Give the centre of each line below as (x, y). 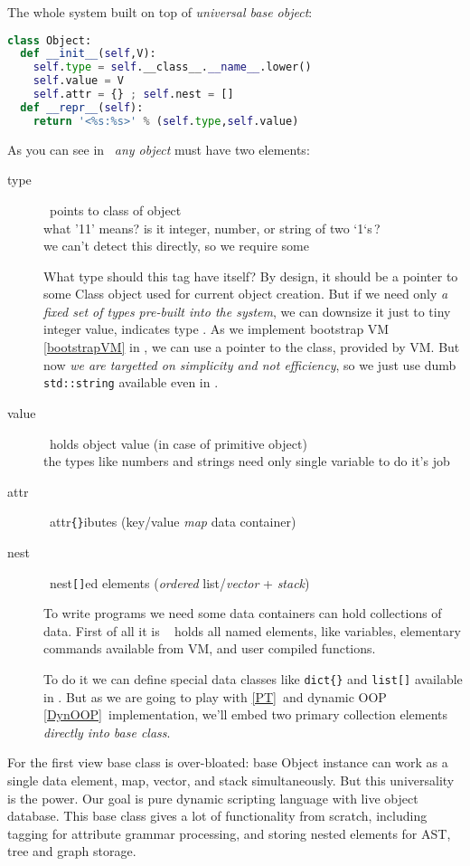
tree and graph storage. (72, 851)
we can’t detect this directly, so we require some (176, 246)
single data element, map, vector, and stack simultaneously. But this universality (231, 780)
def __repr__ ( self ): (82, 107)
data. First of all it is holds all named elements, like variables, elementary (252, 630)
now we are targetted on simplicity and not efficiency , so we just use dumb (250, 364)
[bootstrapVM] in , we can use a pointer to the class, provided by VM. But (252, 347)
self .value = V (78, 81)
